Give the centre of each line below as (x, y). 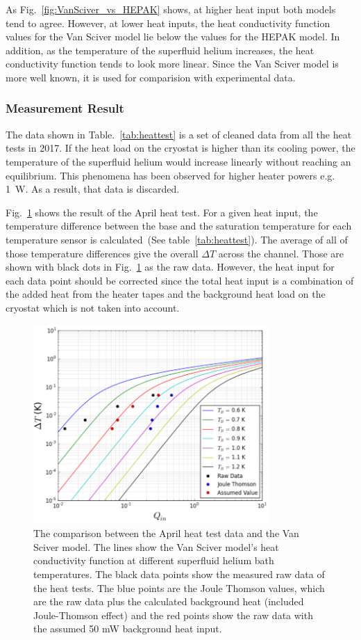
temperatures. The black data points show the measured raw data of (179, 574)
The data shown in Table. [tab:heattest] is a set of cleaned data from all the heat (179, 134)
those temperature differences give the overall (102, 253)
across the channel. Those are (281, 253)
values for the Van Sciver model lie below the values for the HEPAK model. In (173, 37)
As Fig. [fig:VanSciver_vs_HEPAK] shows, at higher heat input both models (171, 9)
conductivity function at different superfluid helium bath (154, 560)
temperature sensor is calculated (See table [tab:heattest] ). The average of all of (177, 239)
